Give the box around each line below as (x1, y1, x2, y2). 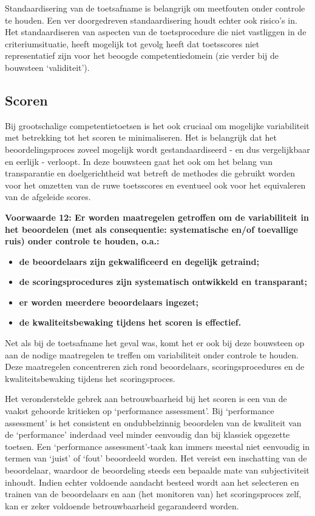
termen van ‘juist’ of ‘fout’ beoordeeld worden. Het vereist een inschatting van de (5, 452, 307, 464)
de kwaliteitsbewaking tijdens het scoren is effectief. (19, 316, 242, 329)
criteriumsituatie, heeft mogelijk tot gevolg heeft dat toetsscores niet (5, 37, 260, 50)
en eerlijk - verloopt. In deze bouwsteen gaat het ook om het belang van (5, 155, 273, 167)
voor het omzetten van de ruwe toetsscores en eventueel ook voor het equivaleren (5, 178, 306, 191)
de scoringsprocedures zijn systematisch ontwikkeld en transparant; (19, 275, 308, 288)
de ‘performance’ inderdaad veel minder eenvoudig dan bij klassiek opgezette (5, 428, 290, 441)
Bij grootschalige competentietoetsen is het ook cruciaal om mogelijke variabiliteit (5, 119, 310, 132)
